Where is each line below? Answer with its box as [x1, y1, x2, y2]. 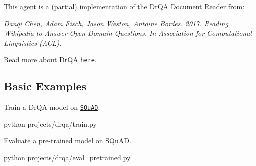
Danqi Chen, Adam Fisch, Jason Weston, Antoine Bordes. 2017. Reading [4, 18, 228, 28]
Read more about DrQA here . [4, 54, 97, 65]
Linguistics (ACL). [4, 37, 62, 48]
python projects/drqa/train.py [4, 118, 97, 129]
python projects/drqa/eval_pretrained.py [4, 152, 131, 163]
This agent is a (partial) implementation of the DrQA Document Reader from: [4, 1, 245, 11]
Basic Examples [4, 79, 87, 94]
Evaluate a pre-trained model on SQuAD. [4, 135, 131, 146]
